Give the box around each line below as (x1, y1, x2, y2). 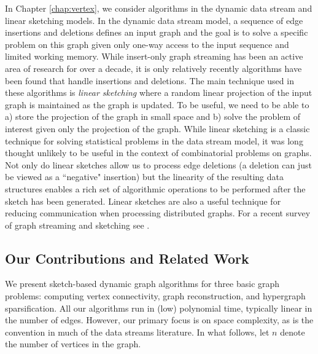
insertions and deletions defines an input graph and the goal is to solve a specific (5, 26, 308, 39)
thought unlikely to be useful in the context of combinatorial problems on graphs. (5, 146, 312, 159)
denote (280, 325, 305, 338)
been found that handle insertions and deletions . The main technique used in (5, 74, 294, 87)
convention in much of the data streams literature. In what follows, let (5, 325, 270, 338)
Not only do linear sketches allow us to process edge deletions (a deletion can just (5, 158, 312, 171)
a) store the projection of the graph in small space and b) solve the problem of (5, 110, 301, 123)
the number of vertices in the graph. (5, 337, 141, 350)
